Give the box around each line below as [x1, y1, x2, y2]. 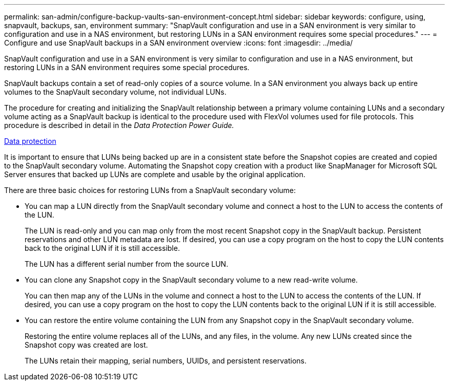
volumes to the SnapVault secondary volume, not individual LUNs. [4, 88, 227, 96]
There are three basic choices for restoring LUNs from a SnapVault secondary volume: [4, 186, 296, 195]
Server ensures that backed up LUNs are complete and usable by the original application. [4, 170, 305, 179]
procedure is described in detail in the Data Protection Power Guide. [4, 121, 234, 130]
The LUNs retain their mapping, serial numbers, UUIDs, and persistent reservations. [25, 356, 307, 365]
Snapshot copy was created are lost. [25, 340, 148, 349]
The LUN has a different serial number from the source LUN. [25, 260, 229, 268]
